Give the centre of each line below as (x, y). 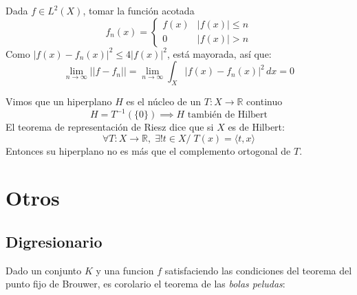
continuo (264, 101)
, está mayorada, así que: (219, 53)
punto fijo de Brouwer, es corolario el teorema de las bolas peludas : (145, 284)
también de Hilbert (227, 115)
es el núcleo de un (164, 101)
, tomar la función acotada (139, 10)
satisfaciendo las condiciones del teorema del (258, 270)
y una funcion (125, 270)
